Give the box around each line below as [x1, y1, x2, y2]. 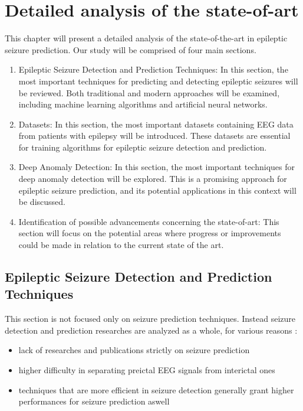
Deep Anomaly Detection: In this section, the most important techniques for [18, 161, 295, 173]
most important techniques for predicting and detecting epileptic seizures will [18, 74, 298, 87]
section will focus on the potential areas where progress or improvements [18, 227, 281, 239]
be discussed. [18, 195, 65, 208]
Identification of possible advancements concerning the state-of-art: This [18, 215, 279, 227]
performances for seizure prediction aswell [18, 395, 170, 407]
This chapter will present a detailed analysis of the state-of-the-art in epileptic [5, 32, 288, 44]
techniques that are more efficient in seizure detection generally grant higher [18, 383, 294, 396]
